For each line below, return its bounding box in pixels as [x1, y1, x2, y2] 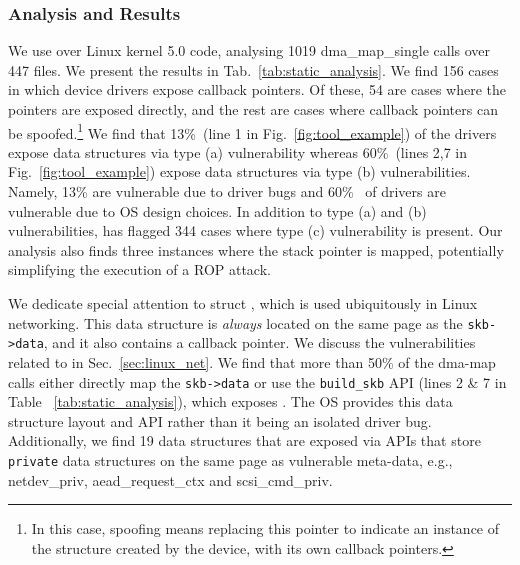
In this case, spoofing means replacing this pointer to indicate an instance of [31, 518, 500, 539]
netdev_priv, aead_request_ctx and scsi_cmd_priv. [8, 469, 333, 490]
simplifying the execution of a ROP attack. [8, 259, 271, 280]
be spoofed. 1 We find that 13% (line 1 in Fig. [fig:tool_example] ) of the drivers [8, 119, 497, 143]
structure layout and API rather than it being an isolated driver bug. [8, 410, 432, 431]
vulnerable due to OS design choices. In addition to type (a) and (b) [8, 200, 427, 221]
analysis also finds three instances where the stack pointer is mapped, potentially [8, 239, 504, 260]
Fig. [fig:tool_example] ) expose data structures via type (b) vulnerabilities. [8, 161, 471, 182]
